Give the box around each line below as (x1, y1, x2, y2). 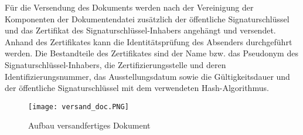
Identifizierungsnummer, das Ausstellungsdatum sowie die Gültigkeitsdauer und (5, 70, 290, 82)
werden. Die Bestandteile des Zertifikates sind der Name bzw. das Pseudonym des (5, 47, 298, 59)
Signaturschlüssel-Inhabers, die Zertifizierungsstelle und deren (5, 58, 226, 70)
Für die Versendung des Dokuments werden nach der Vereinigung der (5, 1, 254, 13)
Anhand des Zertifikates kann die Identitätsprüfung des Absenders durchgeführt (5, 35, 292, 48)
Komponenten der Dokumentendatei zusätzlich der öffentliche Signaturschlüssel (5, 12, 290, 25)
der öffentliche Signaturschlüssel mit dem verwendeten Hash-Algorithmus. (5, 82, 269, 94)
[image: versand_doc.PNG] (28, 102, 129, 111)
